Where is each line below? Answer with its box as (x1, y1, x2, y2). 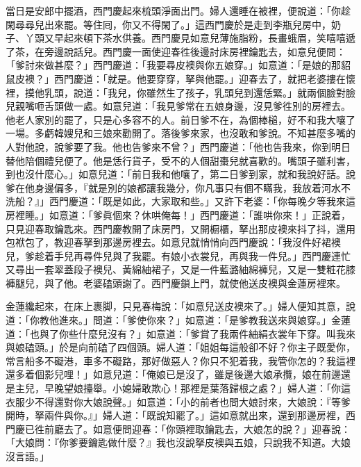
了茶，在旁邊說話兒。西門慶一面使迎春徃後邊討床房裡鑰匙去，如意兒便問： (6, 44, 346, 58)
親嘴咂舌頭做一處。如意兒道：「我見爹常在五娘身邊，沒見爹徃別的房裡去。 (15, 99, 351, 113)
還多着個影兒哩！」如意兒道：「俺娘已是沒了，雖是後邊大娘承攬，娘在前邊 (6, 367, 341, 382)
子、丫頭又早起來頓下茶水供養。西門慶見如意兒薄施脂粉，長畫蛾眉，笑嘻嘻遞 (6, 31, 355, 45)
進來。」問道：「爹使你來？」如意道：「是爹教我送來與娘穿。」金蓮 (58, 313, 351, 327)
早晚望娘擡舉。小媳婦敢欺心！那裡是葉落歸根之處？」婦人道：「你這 (44, 381, 351, 395)
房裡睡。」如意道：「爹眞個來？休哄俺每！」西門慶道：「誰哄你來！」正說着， (6, 207, 351, 222)
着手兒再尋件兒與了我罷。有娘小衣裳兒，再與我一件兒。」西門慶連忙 (44, 248, 351, 263)
